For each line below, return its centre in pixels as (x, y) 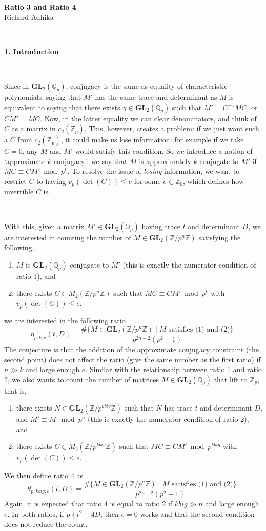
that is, (15, 390)
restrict (15, 181)
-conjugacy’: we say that (89, 161)
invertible (19, 191)
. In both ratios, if (36, 514)
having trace (161, 226)
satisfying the (220, 237)
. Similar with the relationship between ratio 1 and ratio (173, 369)
